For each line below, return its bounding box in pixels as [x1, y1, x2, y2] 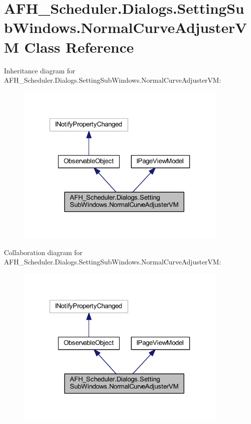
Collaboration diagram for [4, 247, 83, 257]
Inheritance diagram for [4, 65, 75, 75]
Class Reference [24, 36, 134, 57]
